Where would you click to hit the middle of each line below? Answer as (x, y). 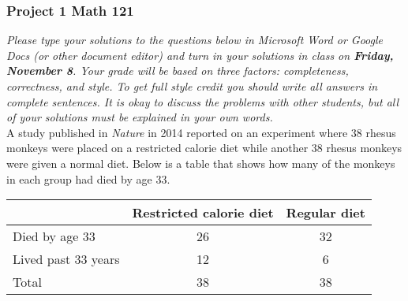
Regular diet (326, 213)
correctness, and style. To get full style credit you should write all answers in (192, 86)
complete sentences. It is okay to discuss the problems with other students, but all (203, 101)
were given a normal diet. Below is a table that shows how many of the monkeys (201, 163)
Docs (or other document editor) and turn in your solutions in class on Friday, (200, 55)
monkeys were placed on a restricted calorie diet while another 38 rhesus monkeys (204, 148)
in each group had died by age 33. (88, 178)
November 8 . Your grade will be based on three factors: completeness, (178, 71)
